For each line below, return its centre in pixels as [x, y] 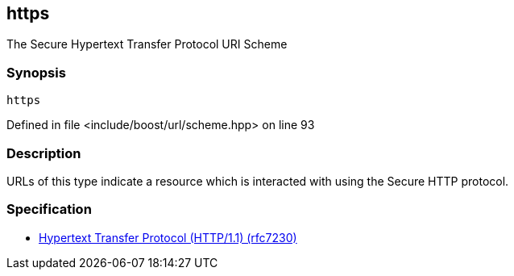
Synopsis [36, 72]
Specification [49, 209]
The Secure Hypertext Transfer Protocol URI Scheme [147, 44]
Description [44, 153]
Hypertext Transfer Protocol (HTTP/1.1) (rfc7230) [168, 237]
